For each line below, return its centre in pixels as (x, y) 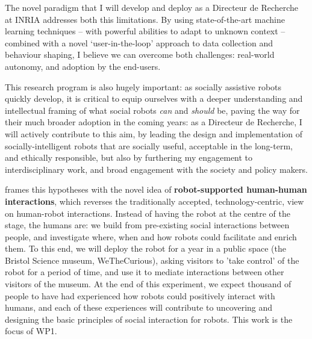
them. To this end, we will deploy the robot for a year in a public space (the (145, 248)
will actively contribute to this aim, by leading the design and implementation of (154, 133)
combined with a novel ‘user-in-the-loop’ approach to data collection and (139, 42)
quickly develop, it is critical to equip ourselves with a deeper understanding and (154, 98)
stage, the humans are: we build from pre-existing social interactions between (147, 225)
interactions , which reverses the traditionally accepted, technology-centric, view (154, 201)
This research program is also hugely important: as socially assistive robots (143, 86)
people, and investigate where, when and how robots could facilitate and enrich (151, 236)
